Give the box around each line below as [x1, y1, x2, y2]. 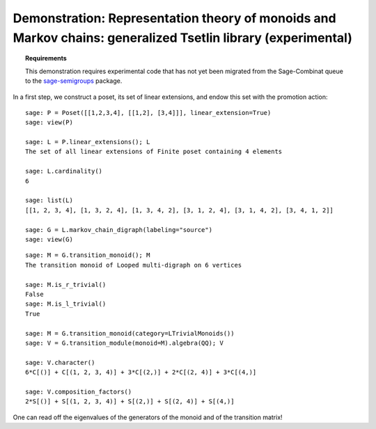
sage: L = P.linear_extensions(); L [25, 138, 150, 146]
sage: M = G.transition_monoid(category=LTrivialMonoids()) [25, 329, 235, 337]
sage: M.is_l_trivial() [25, 300, 107, 308]
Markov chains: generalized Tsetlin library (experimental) [13, 30, 353, 45]
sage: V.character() [25, 359, 95, 366]
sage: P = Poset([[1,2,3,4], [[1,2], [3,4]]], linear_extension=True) [25, 109, 272, 116]
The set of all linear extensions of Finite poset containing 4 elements [25, 148, 283, 156]
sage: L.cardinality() [25, 167, 103, 175]
